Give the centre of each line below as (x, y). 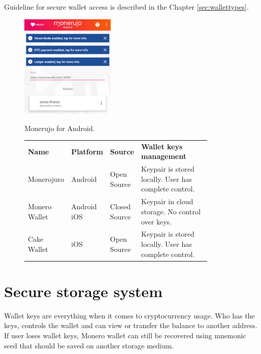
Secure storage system (83, 291)
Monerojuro (46, 179)
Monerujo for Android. (60, 128)
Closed (120, 206)
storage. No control (171, 211)
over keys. (156, 221)
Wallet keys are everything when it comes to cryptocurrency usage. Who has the (129, 315)
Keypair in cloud (167, 201)
